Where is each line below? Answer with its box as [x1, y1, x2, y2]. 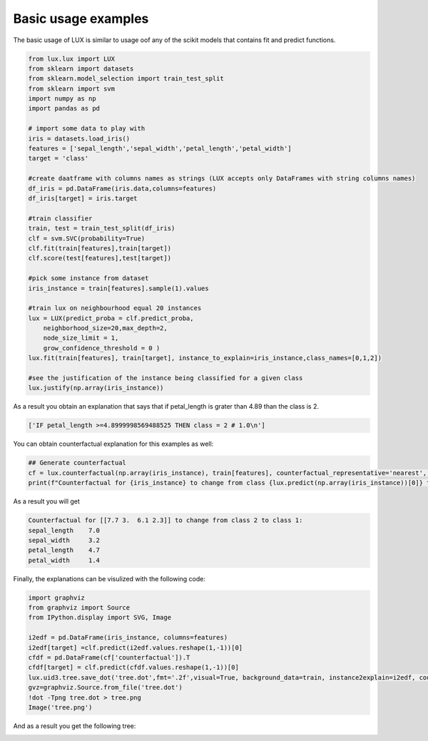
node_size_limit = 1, [43, 334, 119, 342]
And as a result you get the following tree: [13, 721, 136, 730]
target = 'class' [28, 154, 89, 163]
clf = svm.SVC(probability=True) [28, 234, 146, 242]
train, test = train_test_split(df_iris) [28, 225, 175, 232]
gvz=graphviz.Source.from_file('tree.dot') [28, 683, 183, 692]
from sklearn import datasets [28, 64, 134, 73]
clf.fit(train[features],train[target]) [28, 244, 171, 252]
